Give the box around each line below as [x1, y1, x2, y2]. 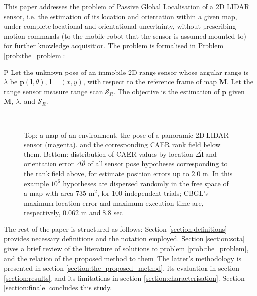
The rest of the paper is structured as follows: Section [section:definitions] [4, 223, 227, 234]
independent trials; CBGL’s [124, 188, 208, 198]
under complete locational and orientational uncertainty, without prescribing [4, 21, 236, 31]
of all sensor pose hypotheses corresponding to [87, 158, 228, 169]
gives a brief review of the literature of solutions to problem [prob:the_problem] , [4, 243, 249, 254]
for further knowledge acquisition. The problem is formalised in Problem [4, 40, 224, 51]
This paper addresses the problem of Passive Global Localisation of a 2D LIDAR [4, 1, 250, 11]
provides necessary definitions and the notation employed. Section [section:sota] [4, 233, 245, 244]
